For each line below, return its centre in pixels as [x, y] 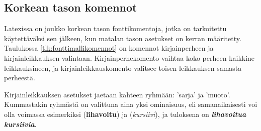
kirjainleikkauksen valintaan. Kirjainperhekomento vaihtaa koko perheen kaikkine [129, 57]
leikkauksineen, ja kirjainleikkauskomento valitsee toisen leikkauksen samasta [123, 68]
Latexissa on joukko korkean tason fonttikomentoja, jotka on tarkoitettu [115, 28]
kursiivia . [20, 124]
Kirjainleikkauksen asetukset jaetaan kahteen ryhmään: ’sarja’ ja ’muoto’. [117, 94]
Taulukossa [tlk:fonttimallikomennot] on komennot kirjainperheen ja [109, 48]
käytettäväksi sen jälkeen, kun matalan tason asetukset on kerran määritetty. [123, 38]
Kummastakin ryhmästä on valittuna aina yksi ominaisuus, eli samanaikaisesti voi [131, 104]
